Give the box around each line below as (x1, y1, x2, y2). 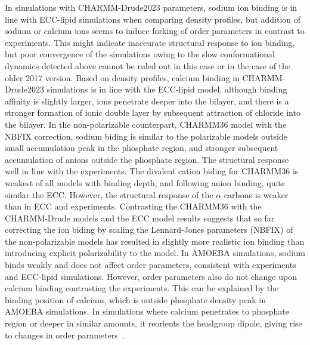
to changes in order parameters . (5, 328, 125, 341)
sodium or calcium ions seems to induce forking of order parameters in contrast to (5, 24, 305, 37)
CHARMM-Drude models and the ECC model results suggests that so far (5, 211, 275, 224)
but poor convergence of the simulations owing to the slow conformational (5, 48, 275, 60)
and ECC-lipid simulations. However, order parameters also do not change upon (5, 270, 297, 282)
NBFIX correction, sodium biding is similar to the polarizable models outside (5, 130, 287, 142)
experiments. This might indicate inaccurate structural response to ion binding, (5, 36, 295, 48)
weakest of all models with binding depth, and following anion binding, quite (5, 176, 286, 189)
